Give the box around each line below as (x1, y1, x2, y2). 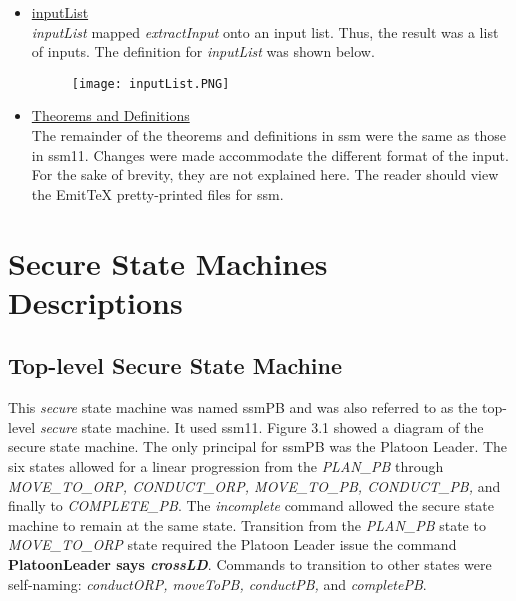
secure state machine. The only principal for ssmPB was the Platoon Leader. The (8, 436, 508, 457)
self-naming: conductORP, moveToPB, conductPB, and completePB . (8, 573, 427, 594)
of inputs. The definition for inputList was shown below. (31, 41, 375, 62)
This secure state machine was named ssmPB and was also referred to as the (8, 397, 478, 418)
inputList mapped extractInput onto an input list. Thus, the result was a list (31, 21, 499, 42)
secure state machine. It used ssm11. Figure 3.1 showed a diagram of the (39, 416, 484, 437)
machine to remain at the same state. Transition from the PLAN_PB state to (8, 514, 486, 535)
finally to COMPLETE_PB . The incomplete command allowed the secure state (8, 495, 494, 516)
